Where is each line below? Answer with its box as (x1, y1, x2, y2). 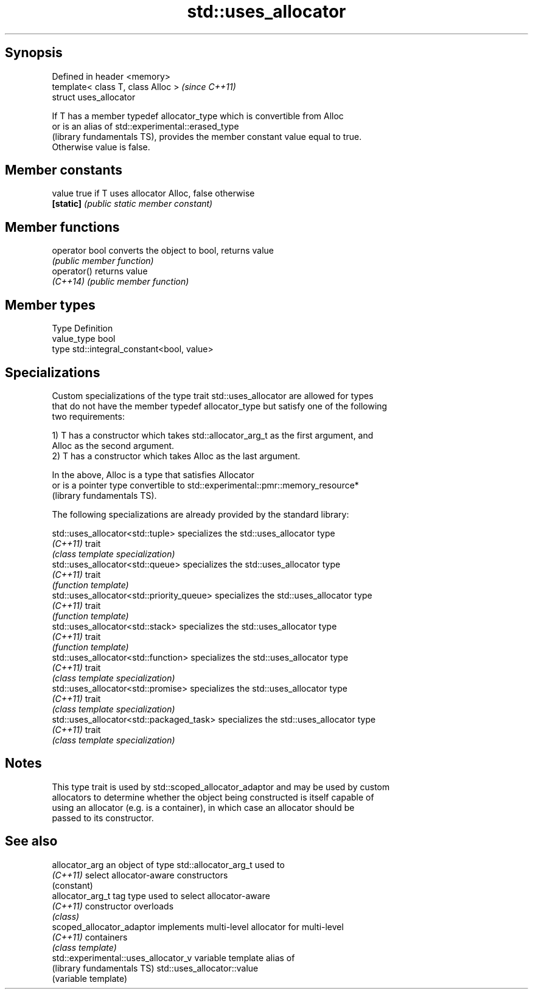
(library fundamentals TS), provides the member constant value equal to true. (52, 131, 362, 142)
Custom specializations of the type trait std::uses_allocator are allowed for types (52, 390, 374, 401)
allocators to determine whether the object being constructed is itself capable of (52, 791, 374, 802)
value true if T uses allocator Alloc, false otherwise (52, 188, 255, 199)
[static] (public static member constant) (52, 198, 213, 209)
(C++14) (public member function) (52, 276, 189, 287)
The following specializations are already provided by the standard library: (52, 509, 349, 520)
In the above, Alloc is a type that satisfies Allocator (52, 469, 255, 480)
